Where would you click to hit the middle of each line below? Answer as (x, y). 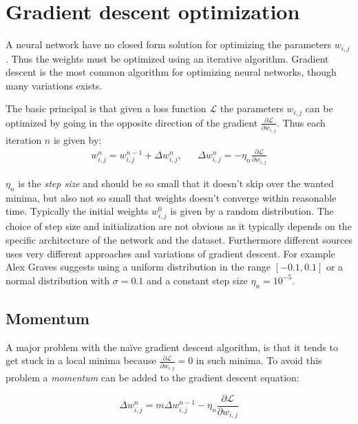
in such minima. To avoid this (259, 360)
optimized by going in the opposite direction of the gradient (132, 122)
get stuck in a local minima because (81, 360)
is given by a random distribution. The (252, 211)
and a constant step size (197, 280)
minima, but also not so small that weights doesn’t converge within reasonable (171, 197)
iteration (24, 139)
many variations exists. (54, 85)
